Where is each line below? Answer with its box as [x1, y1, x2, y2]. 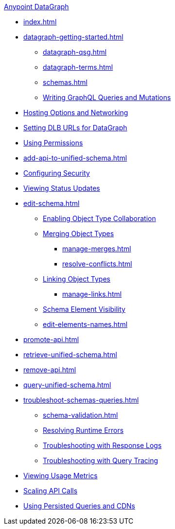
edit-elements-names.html [43, 320, 128, 328]
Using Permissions [23, 139, 83, 147]
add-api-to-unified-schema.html [23, 154, 127, 162]
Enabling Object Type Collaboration [43, 214, 156, 223]
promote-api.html [23, 335, 79, 344]
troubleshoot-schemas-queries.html [23, 396, 139, 404]
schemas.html [43, 78, 87, 86]
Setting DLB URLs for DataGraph [23, 123, 127, 132]
